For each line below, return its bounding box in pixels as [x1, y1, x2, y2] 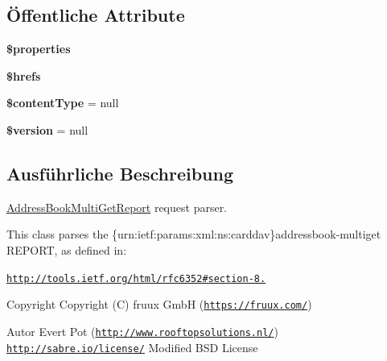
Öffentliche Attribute [6, 2, 185, 27]
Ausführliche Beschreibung [6, 160, 233, 185]
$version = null [6, 121, 89, 138]
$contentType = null [6, 94, 119, 111]
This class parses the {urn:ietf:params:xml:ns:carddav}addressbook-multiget [6, 226, 381, 243]
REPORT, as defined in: [6, 241, 127, 258]
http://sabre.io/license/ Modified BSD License [6, 338, 258, 355]
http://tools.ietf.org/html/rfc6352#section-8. [6, 272, 266, 284]
